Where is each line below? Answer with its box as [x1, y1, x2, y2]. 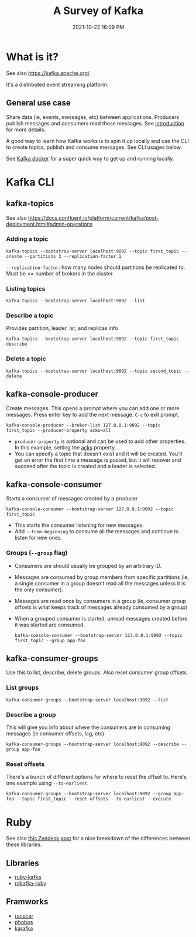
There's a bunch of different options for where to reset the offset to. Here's [6, 774, 187, 781]
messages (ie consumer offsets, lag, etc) [6, 730, 105, 737]
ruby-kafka [14, 874, 42, 881]
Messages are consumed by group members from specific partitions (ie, [14, 573, 190, 581]
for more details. [6, 126, 46, 133]
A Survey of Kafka [53, 4, 144, 18]
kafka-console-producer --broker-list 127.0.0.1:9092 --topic [6, 422, 161, 428]
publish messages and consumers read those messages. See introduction [6, 120, 184, 127]
